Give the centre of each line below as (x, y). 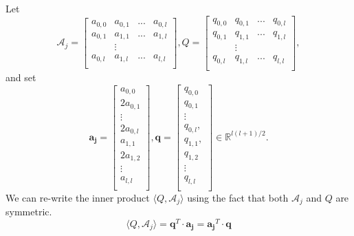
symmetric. (29, 212)
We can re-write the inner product (78, 197)
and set (21, 77)
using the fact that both (238, 197)
